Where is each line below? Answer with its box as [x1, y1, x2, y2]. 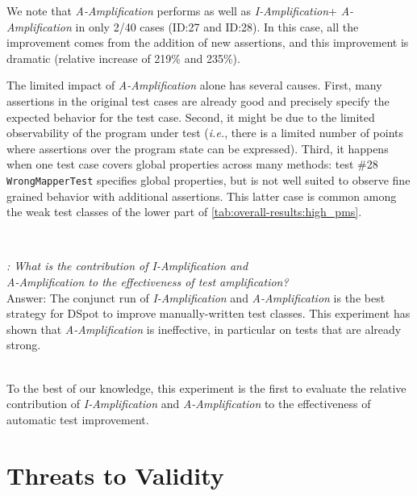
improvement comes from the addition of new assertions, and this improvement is [6, 34, 409, 51]
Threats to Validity [6, 458, 224, 491]
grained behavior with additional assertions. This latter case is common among [6, 187, 397, 204]
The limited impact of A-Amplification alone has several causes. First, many [6, 77, 382, 94]
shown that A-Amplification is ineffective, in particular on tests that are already [6, 320, 402, 337]
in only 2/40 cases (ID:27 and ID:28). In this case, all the [75, 18, 359, 35]
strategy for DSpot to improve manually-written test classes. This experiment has [6, 305, 411, 322]
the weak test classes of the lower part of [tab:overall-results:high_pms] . [6, 203, 362, 220]
